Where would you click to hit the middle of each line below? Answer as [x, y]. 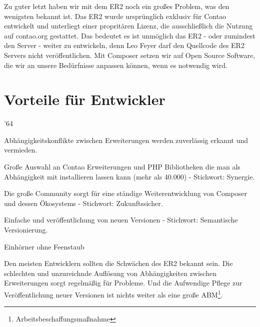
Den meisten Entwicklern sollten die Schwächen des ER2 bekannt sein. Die [118, 263]
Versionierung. [26, 230]
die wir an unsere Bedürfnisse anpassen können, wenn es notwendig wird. [116, 65]
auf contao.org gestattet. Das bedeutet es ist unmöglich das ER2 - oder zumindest [130, 35]
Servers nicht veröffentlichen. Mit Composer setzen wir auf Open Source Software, [130, 55]
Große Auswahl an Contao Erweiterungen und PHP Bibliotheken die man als [122, 167]
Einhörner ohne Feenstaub [44, 246]
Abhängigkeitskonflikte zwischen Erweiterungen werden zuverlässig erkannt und [126, 140]
